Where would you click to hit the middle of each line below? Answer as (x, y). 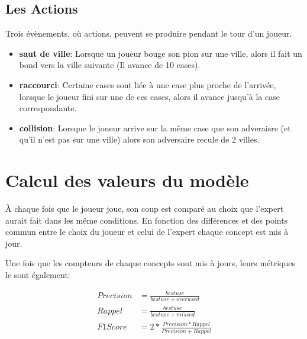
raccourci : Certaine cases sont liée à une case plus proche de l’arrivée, (148, 84)
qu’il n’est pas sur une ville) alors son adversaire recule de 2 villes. (139, 139)
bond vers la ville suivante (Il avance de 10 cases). (110, 65)
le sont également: (38, 275)
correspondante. (48, 108)
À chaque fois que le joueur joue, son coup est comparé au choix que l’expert (145, 209)
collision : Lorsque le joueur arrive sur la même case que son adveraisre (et (155, 127)
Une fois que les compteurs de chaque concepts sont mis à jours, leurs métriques (150, 263)
